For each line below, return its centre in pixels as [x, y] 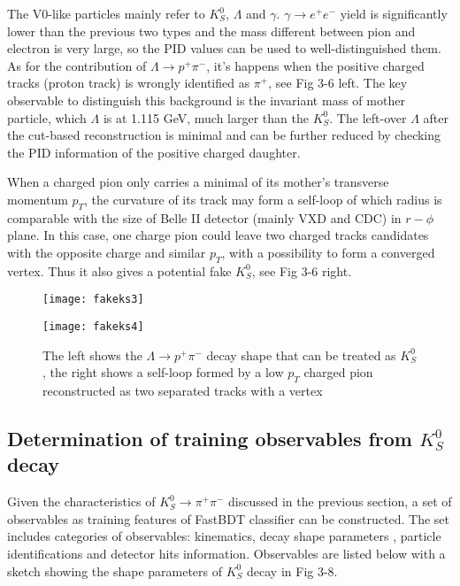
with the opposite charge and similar [107, 252]
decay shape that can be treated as [301, 355]
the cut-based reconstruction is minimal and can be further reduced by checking [224, 135]
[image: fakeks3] [93, 300]
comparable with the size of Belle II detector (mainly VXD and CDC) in [204, 217]
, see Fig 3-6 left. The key [338, 83]
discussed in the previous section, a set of [340, 501]
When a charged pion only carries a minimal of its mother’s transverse [198, 182]
